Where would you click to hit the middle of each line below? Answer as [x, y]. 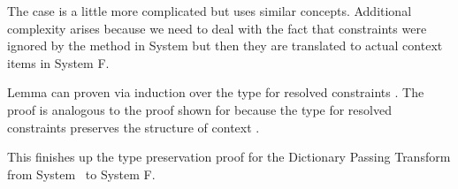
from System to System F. [81, 174]
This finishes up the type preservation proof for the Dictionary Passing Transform [229, 157]
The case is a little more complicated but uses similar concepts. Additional [210, 11]
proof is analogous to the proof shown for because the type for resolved [199, 109]
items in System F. [58, 62]
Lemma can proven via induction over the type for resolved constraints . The [216, 92]
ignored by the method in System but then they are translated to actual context [225, 45]
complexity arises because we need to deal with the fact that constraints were [217, 28]
